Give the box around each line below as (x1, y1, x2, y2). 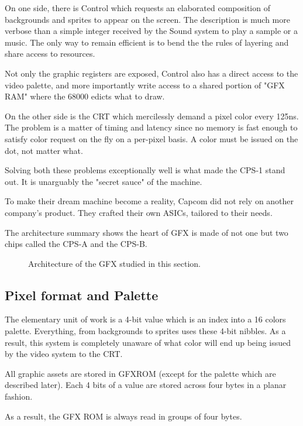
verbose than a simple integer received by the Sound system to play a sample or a (5, 25, 298, 37)
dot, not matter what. (5, 144, 83, 156)
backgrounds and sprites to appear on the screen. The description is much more (5, 13, 290, 25)
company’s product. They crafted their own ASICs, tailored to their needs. (5, 206, 273, 218)
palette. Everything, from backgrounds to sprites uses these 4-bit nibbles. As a (5, 325, 286, 337)
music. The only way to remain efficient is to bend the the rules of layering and (5, 36, 289, 48)
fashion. (5, 390, 33, 403)
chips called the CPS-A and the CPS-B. (5, 238, 147, 250)
